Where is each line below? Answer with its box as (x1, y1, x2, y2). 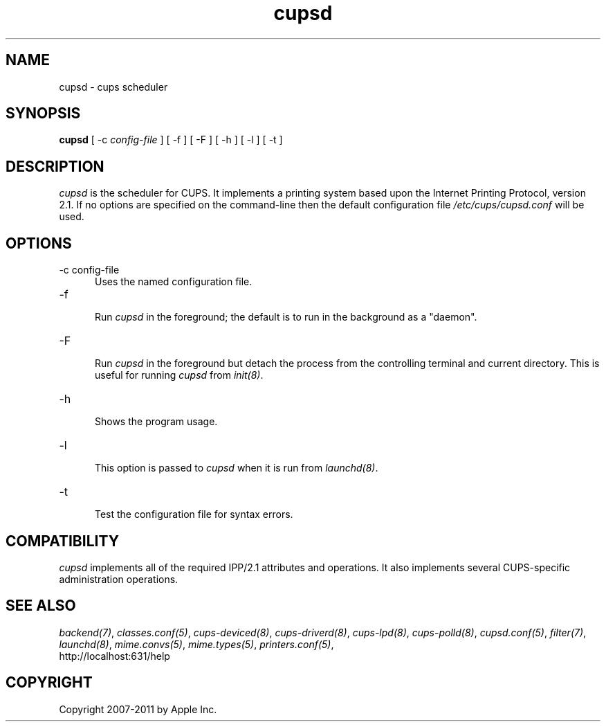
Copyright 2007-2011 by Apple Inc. (59, 703, 217, 715)
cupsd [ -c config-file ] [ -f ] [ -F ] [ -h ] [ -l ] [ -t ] (59, 134, 283, 146)
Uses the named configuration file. (95, 276, 252, 288)
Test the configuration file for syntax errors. (95, 508, 293, 521)
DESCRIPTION (6, 157, 104, 175)
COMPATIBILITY (6, 532, 119, 550)
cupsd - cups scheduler (59, 80, 168, 93)
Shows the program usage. (95, 415, 218, 428)
